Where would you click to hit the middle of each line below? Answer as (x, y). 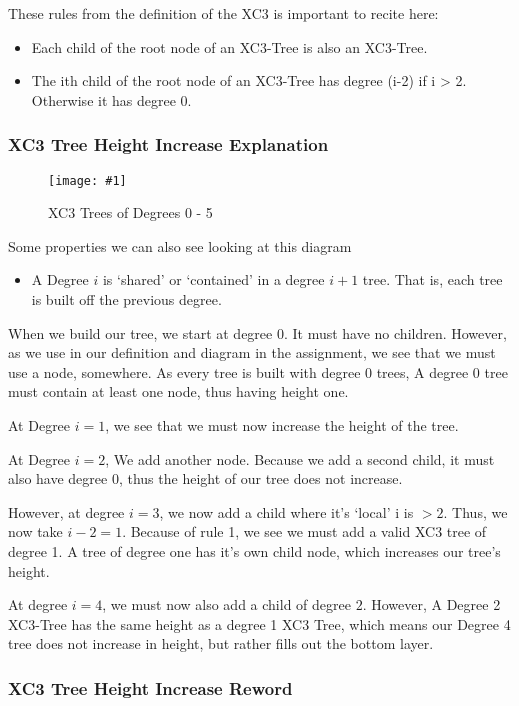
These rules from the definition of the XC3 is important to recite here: (223, 13)
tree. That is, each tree (432, 279)
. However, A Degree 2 (431, 604)
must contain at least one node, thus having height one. (178, 391)
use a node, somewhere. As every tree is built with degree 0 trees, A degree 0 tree (258, 371)
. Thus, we (475, 511)
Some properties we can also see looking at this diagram (180, 245)
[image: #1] (87, 180)
